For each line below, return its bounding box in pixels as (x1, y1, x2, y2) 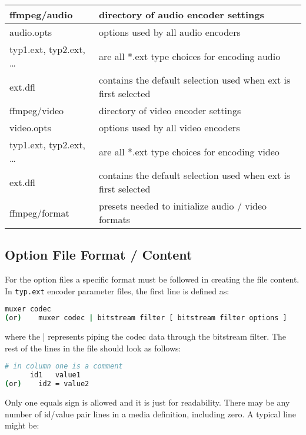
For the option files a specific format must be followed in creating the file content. (5, 273, 300, 285)
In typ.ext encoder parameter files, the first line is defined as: (5, 284, 229, 297)
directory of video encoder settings (99, 104, 241, 117)
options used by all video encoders (99, 121, 240, 134)
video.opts (9, 121, 51, 134)
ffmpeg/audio (9, 8, 73, 21)
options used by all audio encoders (99, 25, 241, 39)
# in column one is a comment (5, 362, 123, 371)
